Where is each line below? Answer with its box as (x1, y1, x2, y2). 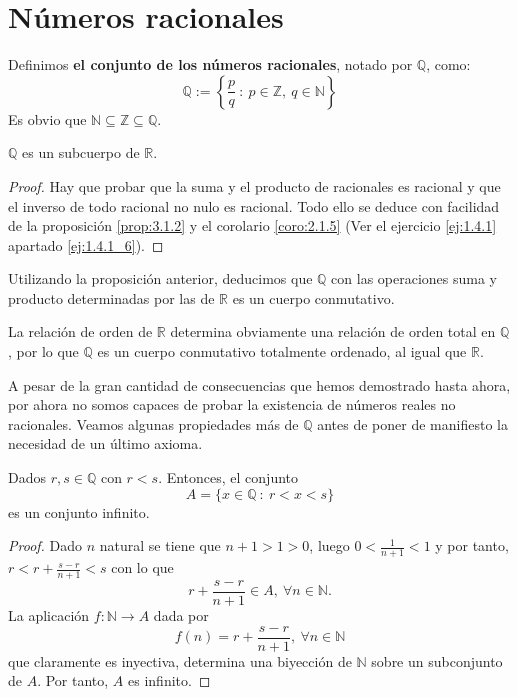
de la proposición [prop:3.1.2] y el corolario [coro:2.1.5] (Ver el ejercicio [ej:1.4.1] (8, 215, 497, 236)
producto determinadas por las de (8, 287, 215, 308)
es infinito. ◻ (128, 670, 211, 691)
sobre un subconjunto (371, 650, 503, 671)
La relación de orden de (8, 321, 153, 342)
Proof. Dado (8, 535, 83, 556)
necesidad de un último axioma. (8, 433, 203, 454)
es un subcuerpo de (22, 142, 140, 163)
